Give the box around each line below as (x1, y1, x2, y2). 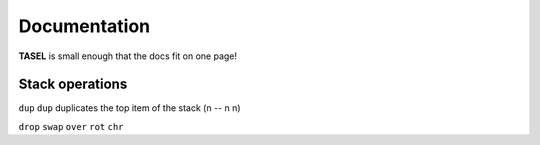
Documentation (18, 15, 151, 37)
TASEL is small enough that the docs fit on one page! (18, 50, 238, 62)
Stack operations (18, 76, 128, 93)
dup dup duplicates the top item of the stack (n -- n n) (18, 102, 241, 114)
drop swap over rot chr (18, 121, 124, 132)
